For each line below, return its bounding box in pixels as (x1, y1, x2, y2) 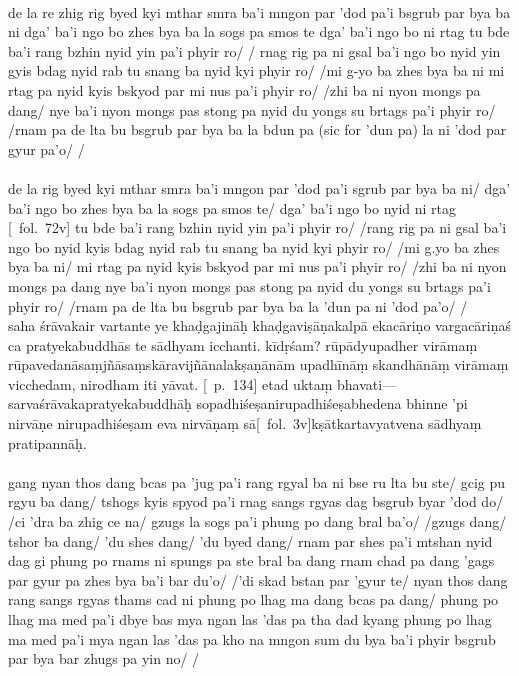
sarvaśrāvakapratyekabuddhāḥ (8, 393, 192, 414)
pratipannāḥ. (8, 432, 87, 453)
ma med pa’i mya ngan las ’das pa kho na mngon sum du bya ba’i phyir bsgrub (8, 628, 496, 649)
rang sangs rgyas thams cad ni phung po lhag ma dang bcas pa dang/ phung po (8, 589, 499, 610)
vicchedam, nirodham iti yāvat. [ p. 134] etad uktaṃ (8, 373, 333, 394)
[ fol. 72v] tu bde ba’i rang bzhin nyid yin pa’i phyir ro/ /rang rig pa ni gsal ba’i (8, 217, 507, 238)
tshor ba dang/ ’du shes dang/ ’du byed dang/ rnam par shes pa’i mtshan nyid (8, 530, 493, 551)
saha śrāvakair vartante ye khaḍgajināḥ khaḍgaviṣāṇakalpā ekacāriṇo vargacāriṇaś (8, 315, 512, 336)
